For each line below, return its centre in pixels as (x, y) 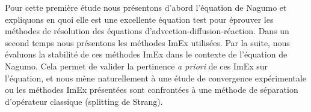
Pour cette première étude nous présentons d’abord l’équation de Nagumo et (146, 7)
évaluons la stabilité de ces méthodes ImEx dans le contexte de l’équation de (146, 54)
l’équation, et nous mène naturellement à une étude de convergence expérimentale (156, 78)
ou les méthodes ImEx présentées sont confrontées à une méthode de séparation (152, 90)
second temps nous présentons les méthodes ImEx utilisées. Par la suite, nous (147, 42)
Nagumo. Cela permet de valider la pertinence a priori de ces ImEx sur (137, 66)
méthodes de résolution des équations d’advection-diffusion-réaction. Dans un (147, 31)
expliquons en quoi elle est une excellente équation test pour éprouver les (139, 19)
